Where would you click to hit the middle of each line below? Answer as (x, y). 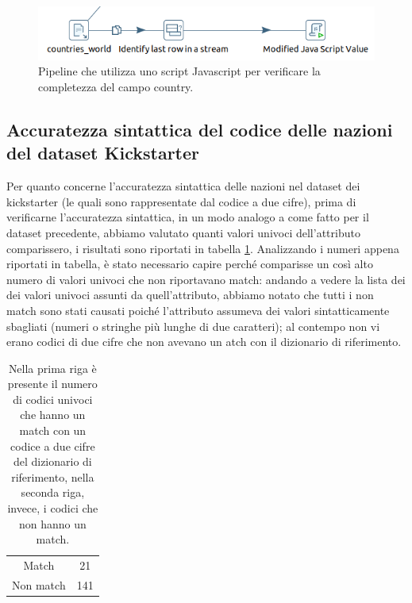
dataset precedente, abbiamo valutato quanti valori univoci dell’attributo (183, 232)
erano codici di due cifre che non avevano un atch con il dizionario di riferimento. (204, 342)
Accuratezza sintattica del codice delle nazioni (200, 129)
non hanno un (52, 523)
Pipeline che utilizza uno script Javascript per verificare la (179, 71)
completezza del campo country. (116, 86)
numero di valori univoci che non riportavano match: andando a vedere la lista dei (206, 279)
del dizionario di (52, 461)
